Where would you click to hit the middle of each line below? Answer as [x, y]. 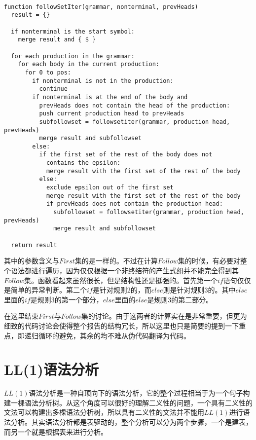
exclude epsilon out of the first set [110, 188]
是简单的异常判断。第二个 [45, 290]
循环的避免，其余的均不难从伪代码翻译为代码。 [114, 335]
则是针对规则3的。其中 [199, 290]
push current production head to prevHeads [112, 114]
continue [53, 89]
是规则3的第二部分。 [180, 299]
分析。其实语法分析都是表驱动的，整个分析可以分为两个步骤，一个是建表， [131, 422]
